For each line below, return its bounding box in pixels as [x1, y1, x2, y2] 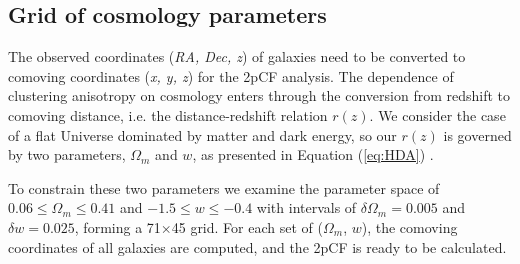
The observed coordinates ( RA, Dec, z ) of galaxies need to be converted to [8, 46, 466, 67]
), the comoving [361, 216, 458, 237]
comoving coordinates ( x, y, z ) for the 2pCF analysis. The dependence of [8, 65, 454, 86]
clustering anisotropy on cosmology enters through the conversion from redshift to [8, 85, 511, 106]
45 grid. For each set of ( [171, 216, 323, 237]
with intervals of [256, 197, 357, 218]
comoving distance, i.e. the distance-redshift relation [8, 104, 328, 125]
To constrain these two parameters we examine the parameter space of [8, 177, 440, 198]
